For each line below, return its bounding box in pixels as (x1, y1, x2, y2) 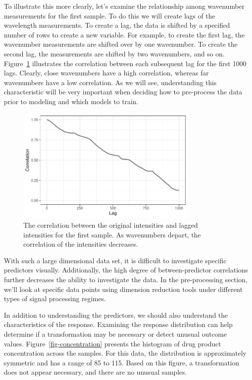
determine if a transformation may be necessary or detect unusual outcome (4, 328, 227, 339)
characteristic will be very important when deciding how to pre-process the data (4, 87, 242, 97)
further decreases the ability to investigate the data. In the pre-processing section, (4, 274, 248, 284)
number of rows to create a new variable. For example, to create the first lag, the (4, 29, 245, 39)
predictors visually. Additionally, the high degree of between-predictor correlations (4, 265, 248, 275)
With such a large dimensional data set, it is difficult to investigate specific (4, 255, 227, 265)
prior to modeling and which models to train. (4, 96, 138, 106)
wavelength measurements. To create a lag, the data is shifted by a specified (4, 20, 230, 30)
